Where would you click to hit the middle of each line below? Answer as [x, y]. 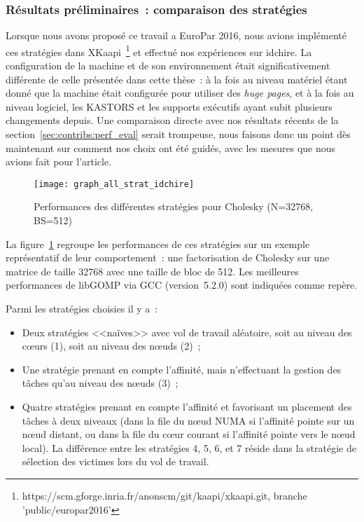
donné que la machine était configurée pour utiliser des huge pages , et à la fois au [180, 93]
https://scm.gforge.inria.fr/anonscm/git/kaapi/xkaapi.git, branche [164, 495]
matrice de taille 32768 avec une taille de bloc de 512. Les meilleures [152, 271]
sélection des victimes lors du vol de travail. [115, 461]
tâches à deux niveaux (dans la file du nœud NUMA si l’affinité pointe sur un [188, 420]
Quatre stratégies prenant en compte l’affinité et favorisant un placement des [187, 406]
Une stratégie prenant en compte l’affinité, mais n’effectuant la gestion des [182, 369]
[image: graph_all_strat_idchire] [114, 184]
